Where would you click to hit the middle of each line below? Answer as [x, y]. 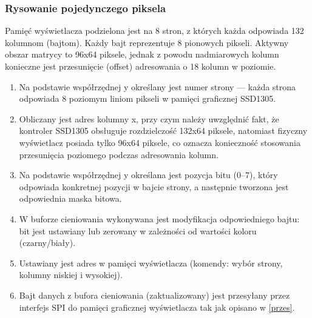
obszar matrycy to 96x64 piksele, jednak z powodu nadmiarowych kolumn [142, 54]
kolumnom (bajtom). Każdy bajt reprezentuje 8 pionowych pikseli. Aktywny [147, 42]
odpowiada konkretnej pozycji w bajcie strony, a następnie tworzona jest [154, 186]
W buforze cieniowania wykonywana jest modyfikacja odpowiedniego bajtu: [159, 218]
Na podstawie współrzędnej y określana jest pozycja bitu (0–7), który [148, 175]
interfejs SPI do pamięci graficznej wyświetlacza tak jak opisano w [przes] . [157, 307]
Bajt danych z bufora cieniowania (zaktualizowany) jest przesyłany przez [154, 295]
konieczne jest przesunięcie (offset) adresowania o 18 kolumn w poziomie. [141, 66]
